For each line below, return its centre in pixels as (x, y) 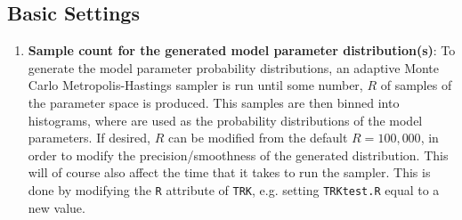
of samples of (416, 85)
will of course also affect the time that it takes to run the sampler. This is (229, 172)
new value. (57, 207)
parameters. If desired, (89, 138)
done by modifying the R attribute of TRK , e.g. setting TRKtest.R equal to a (234, 189)
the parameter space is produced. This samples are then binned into (214, 102)
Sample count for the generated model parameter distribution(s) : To (242, 50)
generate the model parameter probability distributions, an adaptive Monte (234, 67)
